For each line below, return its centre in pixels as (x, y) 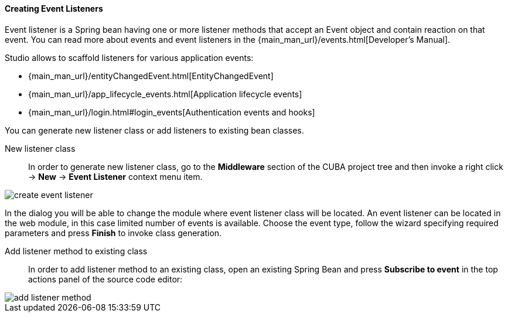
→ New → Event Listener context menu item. (115, 176)
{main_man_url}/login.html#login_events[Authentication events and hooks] (172, 112)
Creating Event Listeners (54, 8)
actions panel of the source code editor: (105, 279)
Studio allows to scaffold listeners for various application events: (129, 57)
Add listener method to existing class (76, 251)
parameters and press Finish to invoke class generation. (113, 233)
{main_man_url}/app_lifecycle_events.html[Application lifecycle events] (165, 94)
